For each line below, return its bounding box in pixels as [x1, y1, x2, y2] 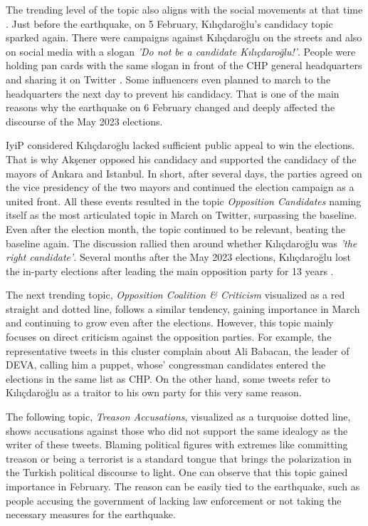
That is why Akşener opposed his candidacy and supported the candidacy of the [6, 151, 357, 166]
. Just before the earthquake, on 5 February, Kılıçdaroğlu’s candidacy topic [6, 16, 333, 31]
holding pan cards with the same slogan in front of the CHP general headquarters [6, 58, 362, 73]
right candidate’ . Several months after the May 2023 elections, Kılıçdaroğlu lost [6, 249, 351, 264]
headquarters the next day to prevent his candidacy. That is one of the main [6, 86, 340, 100]
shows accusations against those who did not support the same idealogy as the [6, 423, 348, 438]
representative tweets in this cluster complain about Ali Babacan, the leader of [6, 343, 349, 358]
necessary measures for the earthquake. [6, 507, 176, 522]
